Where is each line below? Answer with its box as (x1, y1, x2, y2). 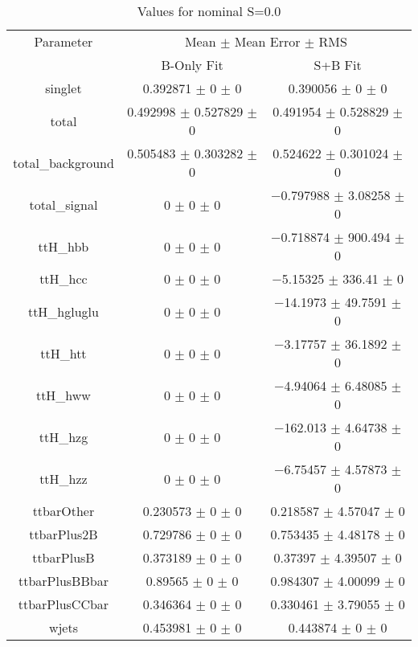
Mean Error (234, 32, 301, 51)
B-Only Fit (161, 55, 223, 74)
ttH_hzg (39, 427, 88, 446)
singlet (45, 79, 82, 97)
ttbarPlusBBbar (18, 571, 109, 590)
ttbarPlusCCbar (18, 595, 109, 613)
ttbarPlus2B (29, 525, 98, 543)
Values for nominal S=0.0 (137, 2, 281, 20)
